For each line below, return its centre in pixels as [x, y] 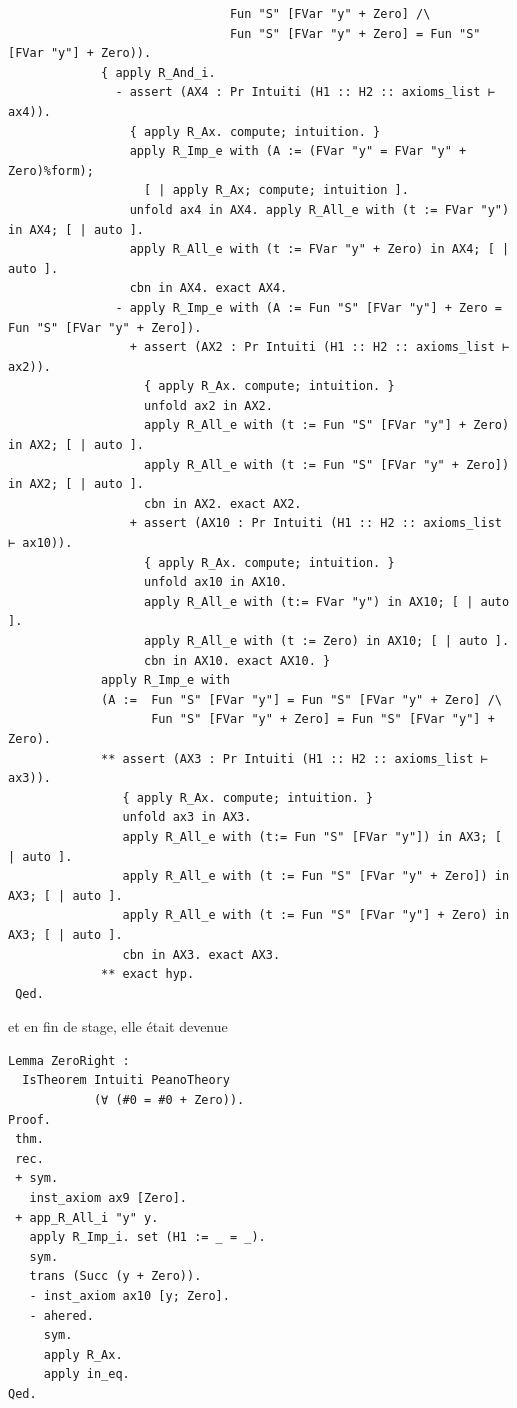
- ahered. [61, 1315]
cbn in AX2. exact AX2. [223, 503]
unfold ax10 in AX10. [216, 582]
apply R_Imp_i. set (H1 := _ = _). [147, 1237]
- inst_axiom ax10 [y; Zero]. [129, 1296]
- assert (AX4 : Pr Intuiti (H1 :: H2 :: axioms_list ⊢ [305, 92]
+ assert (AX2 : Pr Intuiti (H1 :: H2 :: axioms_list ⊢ [319, 347]
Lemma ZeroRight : [69, 1060]
